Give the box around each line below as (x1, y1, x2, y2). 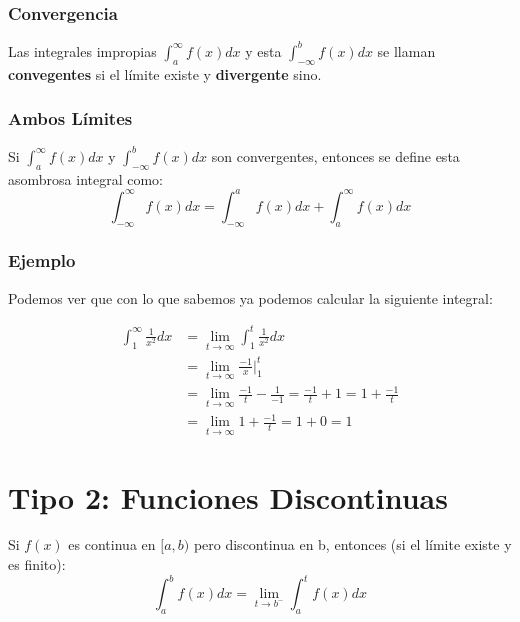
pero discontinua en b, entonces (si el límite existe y (193, 534, 512, 555)
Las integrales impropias (8, 40, 157, 61)
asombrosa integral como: (8, 168, 163, 189)
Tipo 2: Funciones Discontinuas (8, 476, 448, 517)
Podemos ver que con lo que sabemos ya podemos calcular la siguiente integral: (8, 287, 493, 308)
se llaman (377, 40, 436, 61)
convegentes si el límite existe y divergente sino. (8, 63, 322, 84)
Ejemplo (8, 248, 76, 273)
